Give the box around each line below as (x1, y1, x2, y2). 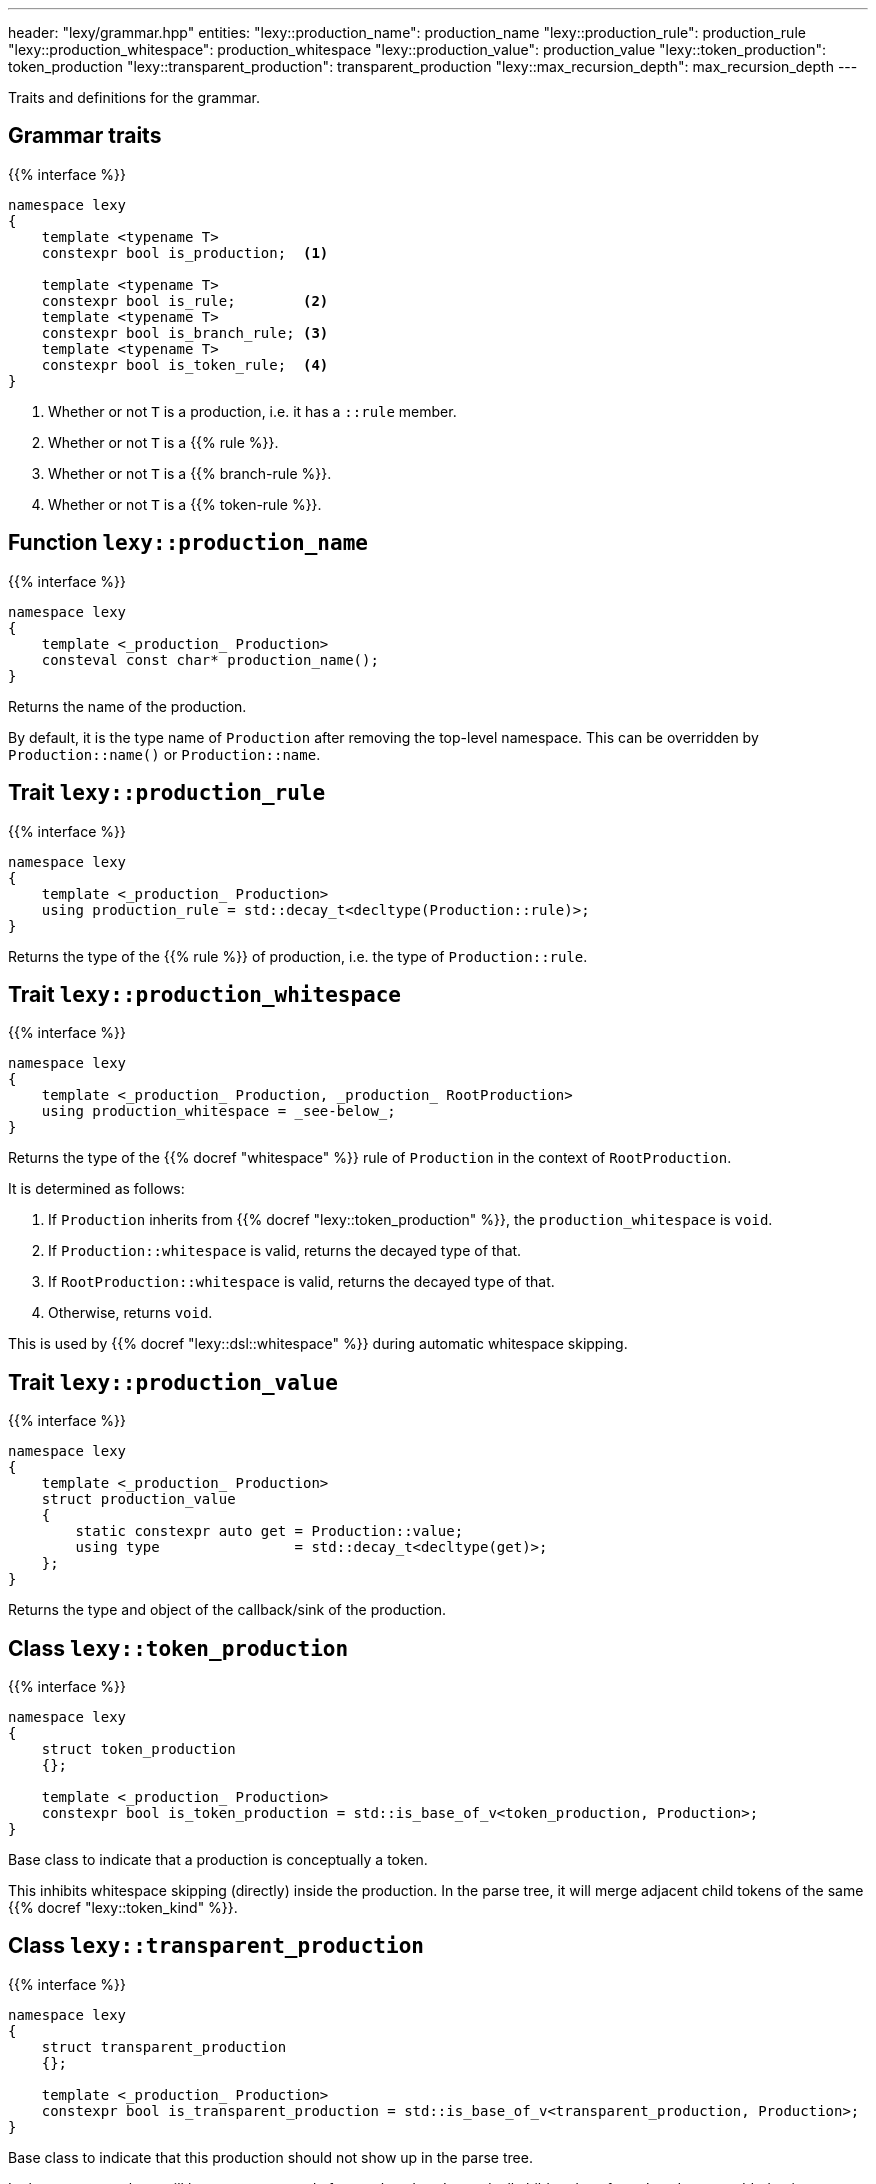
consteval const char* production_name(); (41, 651, 379, 668)
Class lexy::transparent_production (8, 1933, 424, 1959)
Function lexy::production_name (8, 530, 368, 556)
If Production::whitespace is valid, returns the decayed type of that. (48, 1242, 522, 1260)
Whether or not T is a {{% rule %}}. (48, 433, 279, 451)
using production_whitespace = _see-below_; (41, 1103, 396, 1120)
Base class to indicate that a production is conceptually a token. (8, 1851, 428, 1869)
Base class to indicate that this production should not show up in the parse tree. (8, 2148, 533, 2166)
